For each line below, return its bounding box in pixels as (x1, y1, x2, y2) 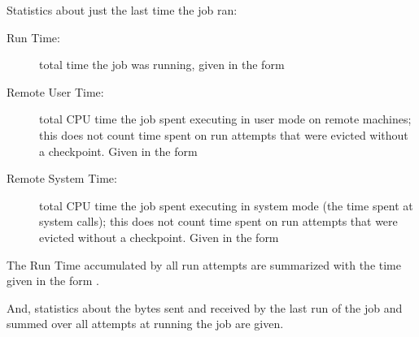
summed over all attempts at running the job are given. (7, 315, 284, 332)
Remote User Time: (7, 83, 104, 100)
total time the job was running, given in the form (39, 56, 285, 73)
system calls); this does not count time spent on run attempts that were (39, 213, 398, 230)
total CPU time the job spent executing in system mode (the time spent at (39, 197, 413, 214)
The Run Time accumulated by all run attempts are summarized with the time (7, 256, 401, 273)
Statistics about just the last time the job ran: (7, 2, 238, 18)
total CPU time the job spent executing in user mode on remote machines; (39, 110, 412, 127)
